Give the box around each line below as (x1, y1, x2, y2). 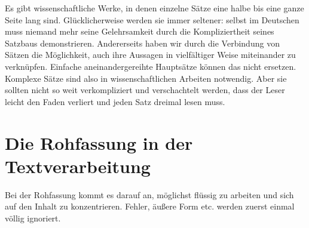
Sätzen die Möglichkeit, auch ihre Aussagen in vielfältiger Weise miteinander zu (5, 48, 296, 61)
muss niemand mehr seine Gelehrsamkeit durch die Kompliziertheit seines (5, 25, 274, 38)
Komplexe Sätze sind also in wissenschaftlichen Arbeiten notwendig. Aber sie (5, 72, 287, 84)
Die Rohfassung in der (5, 130, 193, 155)
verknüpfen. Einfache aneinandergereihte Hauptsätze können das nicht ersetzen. (5, 60, 296, 72)
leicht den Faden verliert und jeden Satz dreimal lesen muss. (5, 95, 225, 107)
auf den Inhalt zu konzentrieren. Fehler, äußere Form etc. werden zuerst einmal (5, 200, 295, 212)
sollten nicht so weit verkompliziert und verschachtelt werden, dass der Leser (5, 84, 285, 96)
